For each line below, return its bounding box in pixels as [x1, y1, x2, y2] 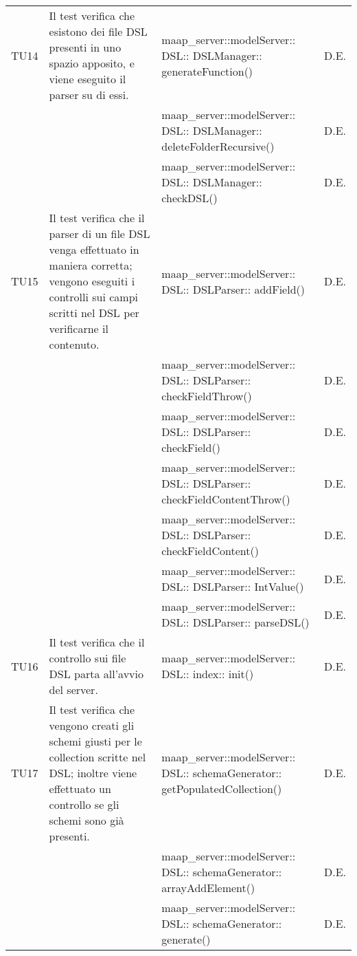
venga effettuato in [49, 241, 139, 257]
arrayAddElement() [161, 880, 255, 895]
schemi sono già [49, 812, 124, 828]
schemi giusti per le [49, 733, 142, 749]
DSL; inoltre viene [49, 765, 137, 781]
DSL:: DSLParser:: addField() [161, 281, 306, 297]
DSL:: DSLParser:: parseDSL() [161, 614, 310, 630]
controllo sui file [49, 650, 126, 666]
